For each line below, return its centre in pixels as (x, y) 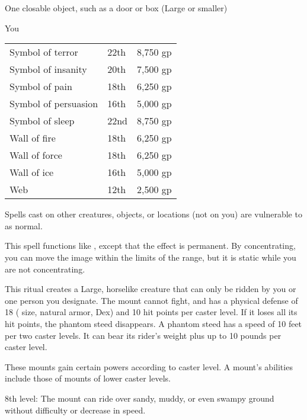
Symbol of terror (44, 52)
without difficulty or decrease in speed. (75, 410)
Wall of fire (33, 138)
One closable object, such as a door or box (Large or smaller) (116, 8)
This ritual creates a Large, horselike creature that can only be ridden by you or (151, 289)
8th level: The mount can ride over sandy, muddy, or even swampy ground (140, 398)
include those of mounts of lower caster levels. (88, 378)
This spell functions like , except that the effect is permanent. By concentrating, (150, 246)
